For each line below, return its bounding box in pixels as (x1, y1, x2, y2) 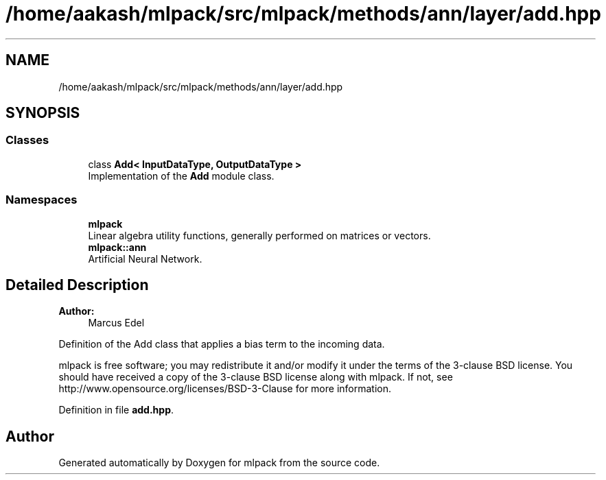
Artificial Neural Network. (88, 252, 202, 265)
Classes (5, 133, 49, 147)
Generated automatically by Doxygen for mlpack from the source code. (58, 457, 380, 469)
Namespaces (5, 193, 78, 207)
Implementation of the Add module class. (88, 169, 275, 182)
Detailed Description (5, 276, 149, 293)
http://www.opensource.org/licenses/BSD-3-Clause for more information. (58, 383, 391, 395)
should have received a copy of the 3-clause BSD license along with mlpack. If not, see (58, 371, 453, 383)
